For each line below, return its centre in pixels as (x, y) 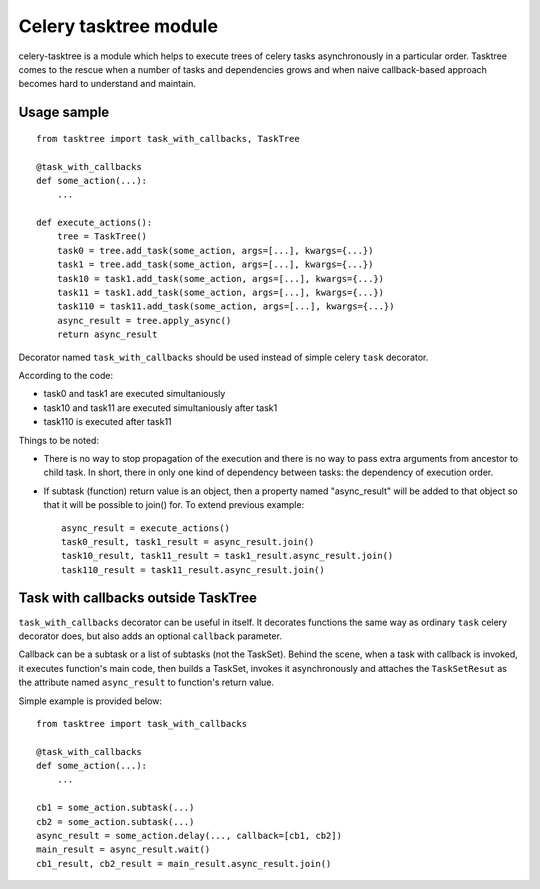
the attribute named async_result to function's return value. (146, 682)
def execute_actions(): (94, 223)
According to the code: (66, 375)
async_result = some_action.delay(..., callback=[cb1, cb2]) (189, 836)
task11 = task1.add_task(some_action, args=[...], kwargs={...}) (220, 293)
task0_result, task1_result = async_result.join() (188, 541)
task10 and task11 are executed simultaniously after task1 (160, 407)
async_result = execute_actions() (145, 528)
